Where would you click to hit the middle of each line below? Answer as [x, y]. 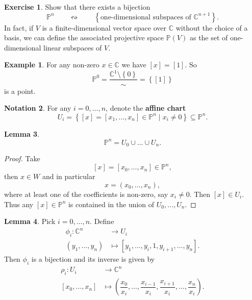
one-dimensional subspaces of [146, 17]
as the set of [209, 37]
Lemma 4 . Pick [30, 221]
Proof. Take [22, 158]
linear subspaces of [73, 47]
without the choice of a [212, 27]
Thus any [19, 204]
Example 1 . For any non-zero [52, 65]
